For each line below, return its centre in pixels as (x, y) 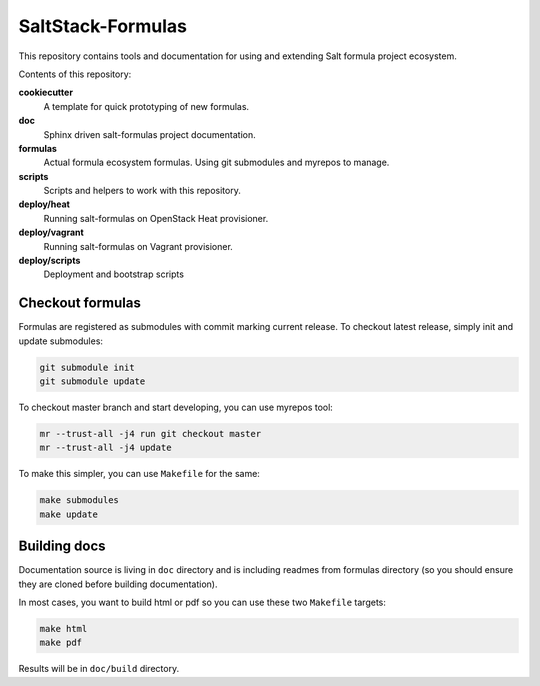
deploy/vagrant (51, 232)
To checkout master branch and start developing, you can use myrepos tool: (176, 407)
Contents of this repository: (75, 74)
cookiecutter (46, 92)
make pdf (61, 643)
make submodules (79, 500)
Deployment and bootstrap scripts (114, 274)
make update (69, 514)
